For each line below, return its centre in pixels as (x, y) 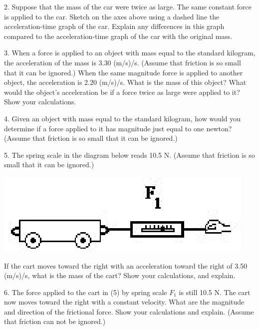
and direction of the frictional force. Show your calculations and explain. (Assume (129, 311)
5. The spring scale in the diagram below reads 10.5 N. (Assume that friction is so (129, 155)
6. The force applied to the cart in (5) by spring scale (86, 292)
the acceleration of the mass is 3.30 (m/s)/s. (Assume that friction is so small (123, 62)
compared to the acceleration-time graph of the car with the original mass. (118, 36)
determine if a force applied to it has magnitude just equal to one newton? (118, 128)
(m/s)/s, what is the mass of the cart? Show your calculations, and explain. (120, 275)
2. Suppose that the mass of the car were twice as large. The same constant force (128, 6)
